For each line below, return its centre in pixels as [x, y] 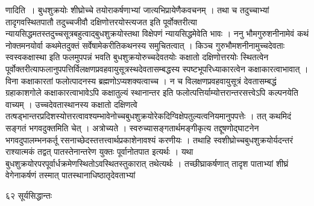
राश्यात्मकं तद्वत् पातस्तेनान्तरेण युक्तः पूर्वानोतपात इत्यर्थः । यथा [99, 151]
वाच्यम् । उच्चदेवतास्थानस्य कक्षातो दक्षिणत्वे [71, 104]
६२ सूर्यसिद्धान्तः [29, 195]
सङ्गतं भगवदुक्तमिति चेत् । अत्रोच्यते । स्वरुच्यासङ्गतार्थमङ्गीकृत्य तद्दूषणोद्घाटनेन [132, 127]
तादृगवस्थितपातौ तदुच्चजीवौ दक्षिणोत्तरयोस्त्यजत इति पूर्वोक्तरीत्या [102, 21]
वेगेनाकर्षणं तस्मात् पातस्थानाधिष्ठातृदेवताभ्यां [71, 175]
